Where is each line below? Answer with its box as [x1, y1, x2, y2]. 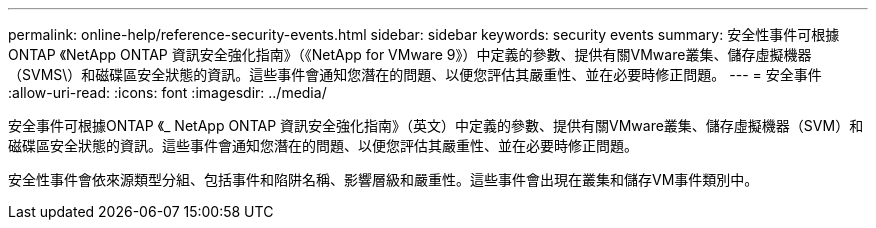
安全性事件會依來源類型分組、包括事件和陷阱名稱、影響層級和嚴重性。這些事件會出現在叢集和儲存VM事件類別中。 [8, 171, 759, 188]
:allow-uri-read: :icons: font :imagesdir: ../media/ [8, 84, 327, 101]
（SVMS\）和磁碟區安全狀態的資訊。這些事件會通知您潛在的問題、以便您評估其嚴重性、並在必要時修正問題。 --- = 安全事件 [8, 66, 822, 83]
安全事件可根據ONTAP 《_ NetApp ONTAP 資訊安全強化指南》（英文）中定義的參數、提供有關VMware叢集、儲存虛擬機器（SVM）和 [8, 117, 864, 134]
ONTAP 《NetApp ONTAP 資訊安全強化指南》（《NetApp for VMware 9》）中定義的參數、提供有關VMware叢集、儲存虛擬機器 [8, 46, 812, 63]
